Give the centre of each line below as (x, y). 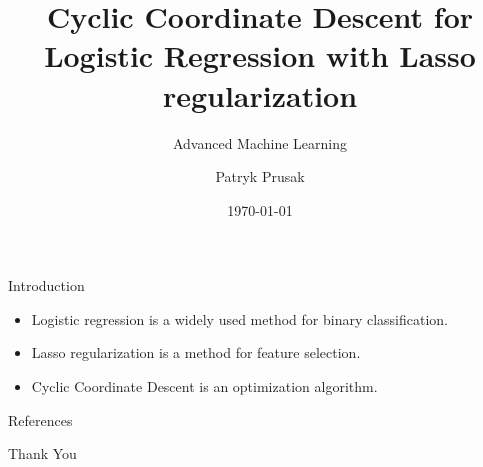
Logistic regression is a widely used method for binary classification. (240, 318)
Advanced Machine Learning (260, 142)
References (40, 419)
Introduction (46, 285)
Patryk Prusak (260, 176)
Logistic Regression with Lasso (260, 55)
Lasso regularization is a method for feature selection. (196, 352)
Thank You (42, 453)
